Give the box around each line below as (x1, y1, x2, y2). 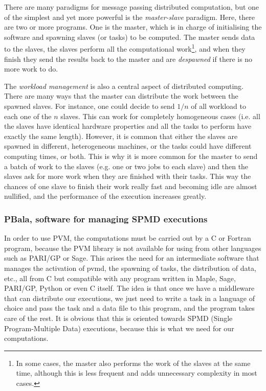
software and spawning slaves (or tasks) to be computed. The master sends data (4, 31, 255, 42)
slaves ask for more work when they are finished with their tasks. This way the (4, 171, 251, 181)
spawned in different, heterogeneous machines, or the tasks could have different (4, 141, 252, 151)
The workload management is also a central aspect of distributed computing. (4, 80, 243, 91)
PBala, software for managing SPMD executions (4, 212, 208, 225)
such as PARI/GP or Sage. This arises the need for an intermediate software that (4, 252, 259, 263)
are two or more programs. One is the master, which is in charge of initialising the (4, 21, 262, 32)
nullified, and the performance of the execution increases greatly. (4, 191, 207, 201)
